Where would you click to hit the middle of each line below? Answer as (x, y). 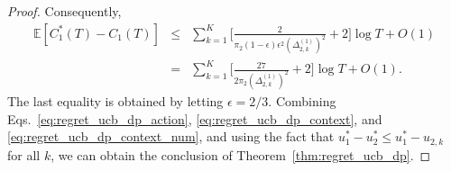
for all (24, 154)
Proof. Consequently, (64, 11)
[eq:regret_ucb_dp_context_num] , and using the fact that (171, 136)
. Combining (302, 100)
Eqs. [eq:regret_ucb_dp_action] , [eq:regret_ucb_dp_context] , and (195, 118)
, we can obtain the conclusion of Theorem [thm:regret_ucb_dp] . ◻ (241, 154)
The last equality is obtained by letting (115, 100)
